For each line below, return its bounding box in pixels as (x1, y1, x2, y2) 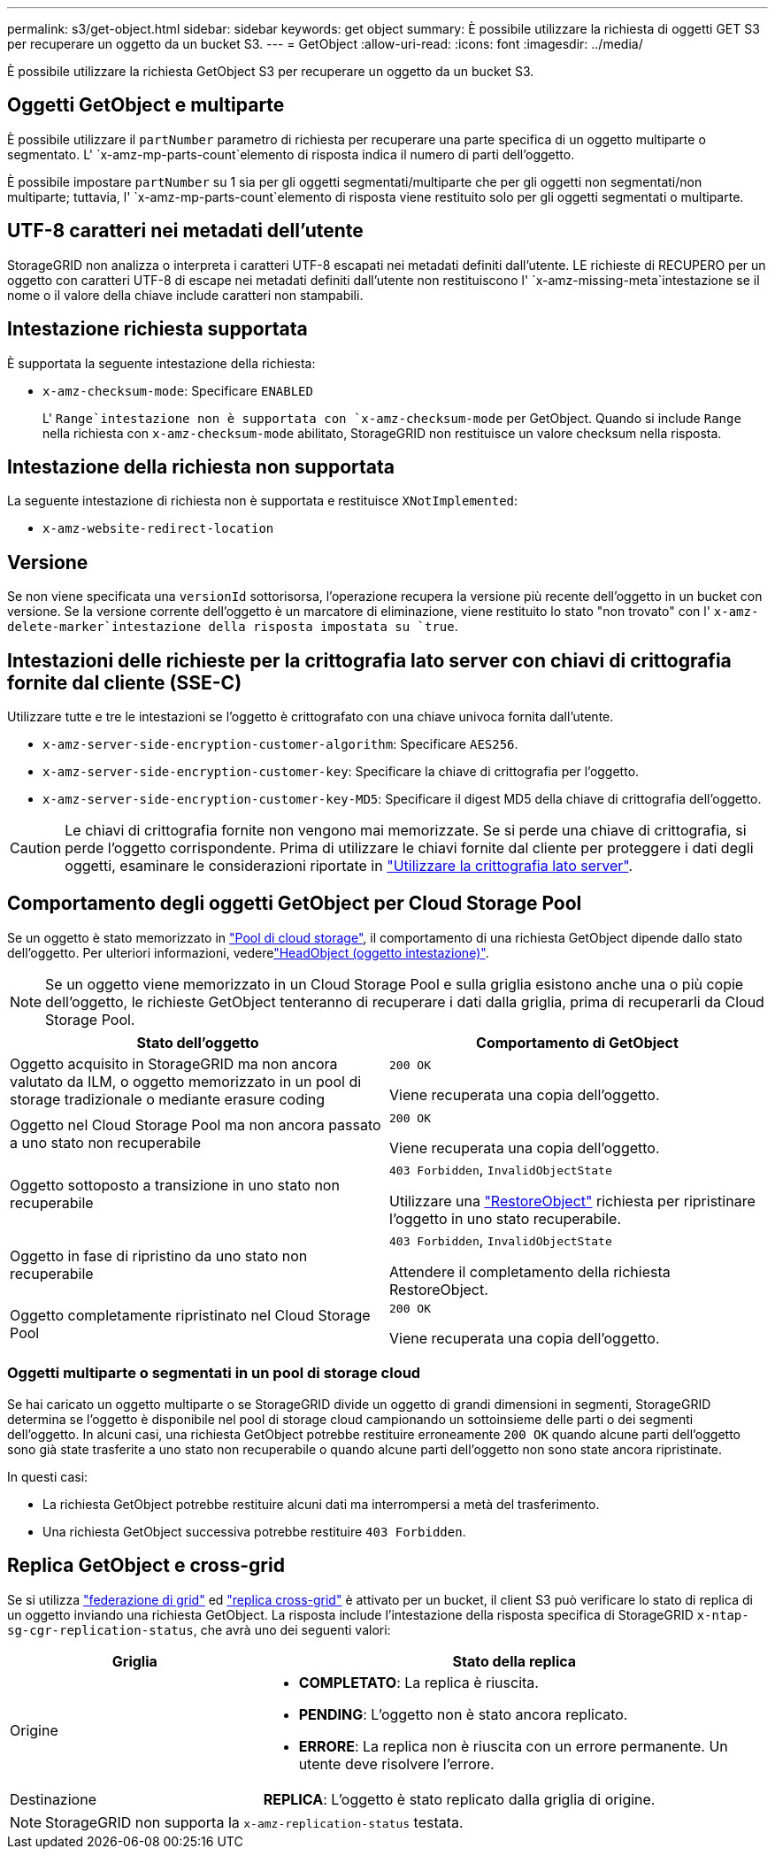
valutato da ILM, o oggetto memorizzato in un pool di (10, 1072, 362, 1090)
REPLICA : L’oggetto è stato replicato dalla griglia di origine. (263, 1790, 656, 1808)
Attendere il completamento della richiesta (389, 1262, 671, 1281)
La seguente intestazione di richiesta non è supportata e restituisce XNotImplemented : (7, 493, 518, 509)
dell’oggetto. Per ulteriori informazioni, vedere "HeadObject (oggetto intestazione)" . (7, 944, 489, 960)
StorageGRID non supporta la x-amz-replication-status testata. (45, 1813, 464, 1831)
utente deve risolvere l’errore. (298, 1754, 495, 1773)
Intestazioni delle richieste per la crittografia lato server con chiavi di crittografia (7, 649, 732, 672)
